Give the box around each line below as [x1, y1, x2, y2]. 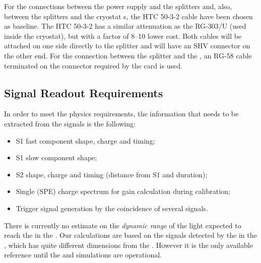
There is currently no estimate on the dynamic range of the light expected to [4, 220, 241, 230]
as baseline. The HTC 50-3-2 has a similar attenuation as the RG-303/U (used [4, 21, 246, 31]
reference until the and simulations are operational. [4, 249, 162, 260]
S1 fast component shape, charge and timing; [16, 135, 155, 146]
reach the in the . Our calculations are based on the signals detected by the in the [4, 230, 257, 240]
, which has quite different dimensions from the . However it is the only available [4, 239, 253, 250]
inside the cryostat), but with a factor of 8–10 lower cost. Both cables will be [4, 30, 242, 41]
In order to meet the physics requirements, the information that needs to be [4, 108, 239, 119]
